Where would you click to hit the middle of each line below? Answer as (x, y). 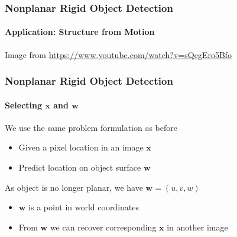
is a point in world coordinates (84, 207)
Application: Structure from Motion (80, 32)
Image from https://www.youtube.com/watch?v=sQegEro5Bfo (119, 54)
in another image (197, 227)
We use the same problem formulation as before (91, 127)
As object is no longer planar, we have (74, 187)
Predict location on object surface (80, 167)
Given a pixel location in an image (81, 147)
